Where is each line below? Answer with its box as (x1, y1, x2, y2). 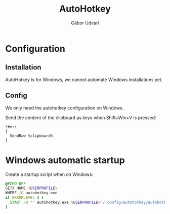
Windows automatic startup (5, 154, 125, 166)
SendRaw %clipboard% (10, 133, 53, 138)
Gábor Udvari (71, 20, 99, 26)
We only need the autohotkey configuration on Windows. (5, 104, 124, 111)
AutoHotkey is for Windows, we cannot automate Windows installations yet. (5, 77, 163, 83)
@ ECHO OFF (5, 181, 26, 186)
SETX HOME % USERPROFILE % (5, 186, 58, 191)
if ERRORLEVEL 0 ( (5, 195, 44, 200)
